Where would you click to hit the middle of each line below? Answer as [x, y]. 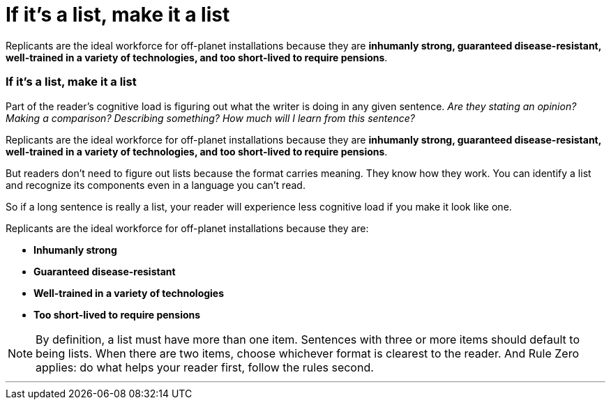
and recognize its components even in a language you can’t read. [156, 185]
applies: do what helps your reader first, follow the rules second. [205, 367]
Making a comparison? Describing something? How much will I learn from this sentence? [210, 118]
